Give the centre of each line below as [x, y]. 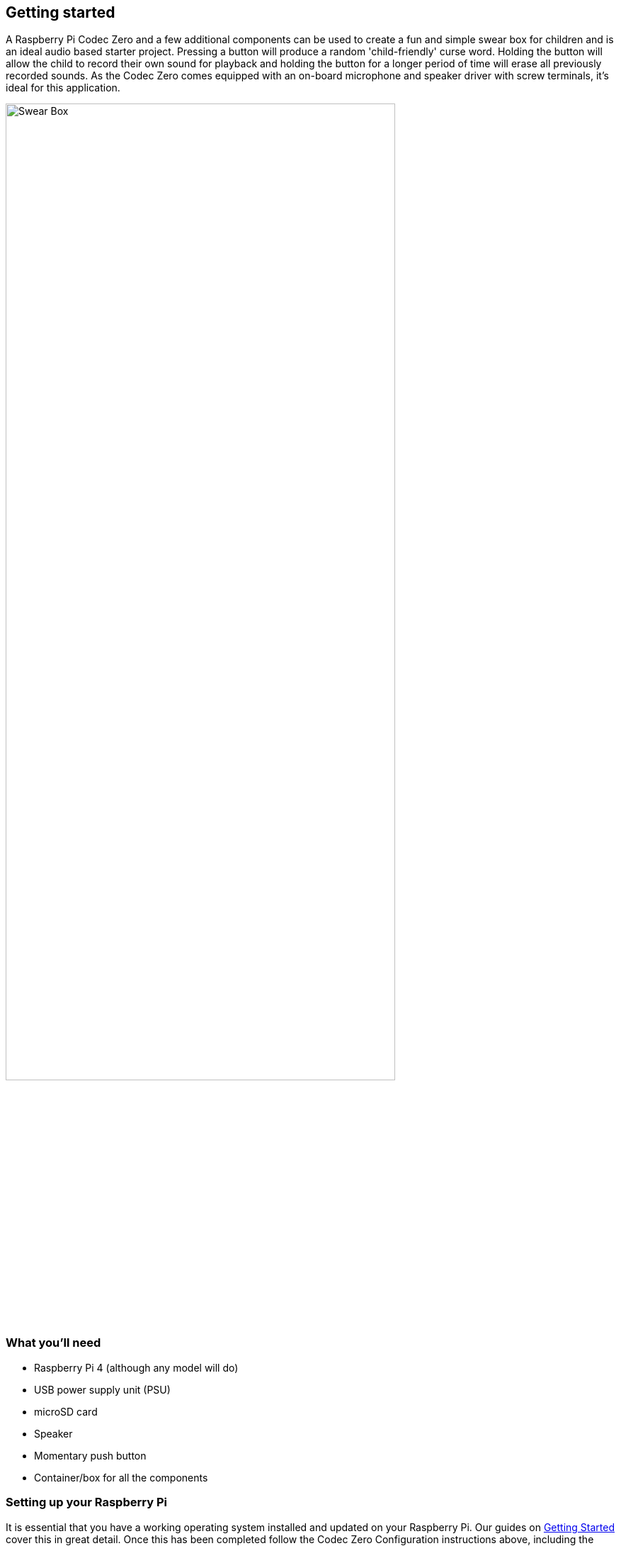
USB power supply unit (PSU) [102, 1389]
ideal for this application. [63, 88]
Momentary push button [90, 1455]
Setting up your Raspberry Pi [86, 1502]
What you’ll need [53, 1343]
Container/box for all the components [121, 1477]
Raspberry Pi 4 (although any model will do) [136, 1367]
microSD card [66, 1411]
